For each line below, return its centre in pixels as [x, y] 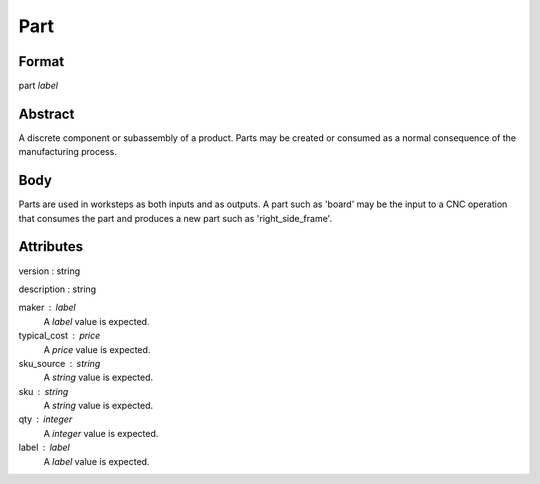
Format [41, 61]
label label [44, 447]
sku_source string [59, 363]
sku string [43, 391]
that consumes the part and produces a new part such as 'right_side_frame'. [175, 218]
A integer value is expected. [101, 433]
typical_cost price [59, 336]
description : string [57, 289]
